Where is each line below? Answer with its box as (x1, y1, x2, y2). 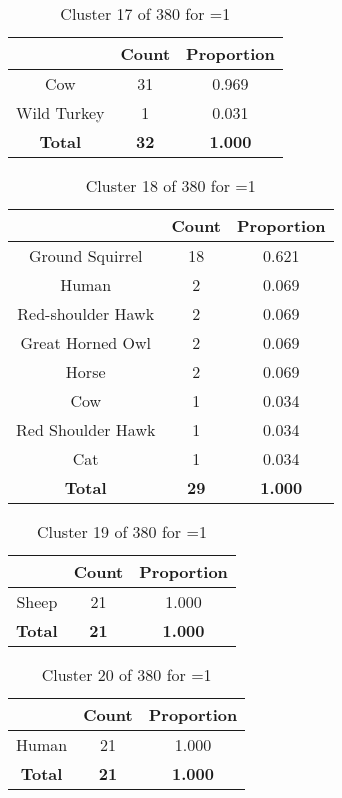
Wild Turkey (16, 101, 105, 124)
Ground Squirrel (28, 244, 143, 267)
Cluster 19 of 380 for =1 (36, 520, 207, 543)
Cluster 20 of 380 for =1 (41, 663, 212, 686)
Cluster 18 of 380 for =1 (85, 174, 256, 197)
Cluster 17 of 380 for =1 (60, 2, 231, 25)
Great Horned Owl (20, 331, 151, 354)
